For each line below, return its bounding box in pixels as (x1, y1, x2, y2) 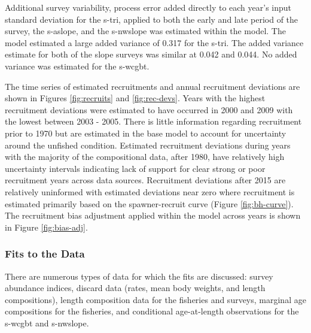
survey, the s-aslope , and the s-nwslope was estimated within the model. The (5, 25, 286, 37)
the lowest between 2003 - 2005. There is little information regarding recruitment (5, 115, 302, 128)
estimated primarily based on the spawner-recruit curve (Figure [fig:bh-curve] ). (5, 197, 294, 210)
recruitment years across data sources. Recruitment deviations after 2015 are (5, 174, 286, 186)
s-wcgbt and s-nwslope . (5, 316, 89, 329)
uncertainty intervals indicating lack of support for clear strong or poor (5, 162, 266, 174)
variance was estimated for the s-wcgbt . (5, 59, 150, 72)
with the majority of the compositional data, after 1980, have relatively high (5, 150, 285, 163)
